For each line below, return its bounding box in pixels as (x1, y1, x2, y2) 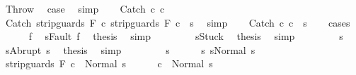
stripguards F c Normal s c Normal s (5, 56, 213, 71)
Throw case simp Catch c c (5, 1, 165, 15)
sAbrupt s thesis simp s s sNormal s (5, 42, 255, 57)
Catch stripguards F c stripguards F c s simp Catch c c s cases (5, 15, 350, 29)
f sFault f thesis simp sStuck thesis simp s (28, 29, 343, 43)
